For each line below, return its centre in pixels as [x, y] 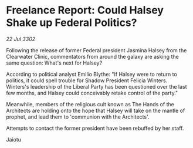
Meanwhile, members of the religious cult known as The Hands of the [90, 104]
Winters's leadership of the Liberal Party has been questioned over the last [97, 86]
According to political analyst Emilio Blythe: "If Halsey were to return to [92, 74]
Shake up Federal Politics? [72, 23]
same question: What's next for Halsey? [54, 63]
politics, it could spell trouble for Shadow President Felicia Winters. [87, 80]
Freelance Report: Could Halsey [85, 10]
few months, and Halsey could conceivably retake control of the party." [92, 93]
